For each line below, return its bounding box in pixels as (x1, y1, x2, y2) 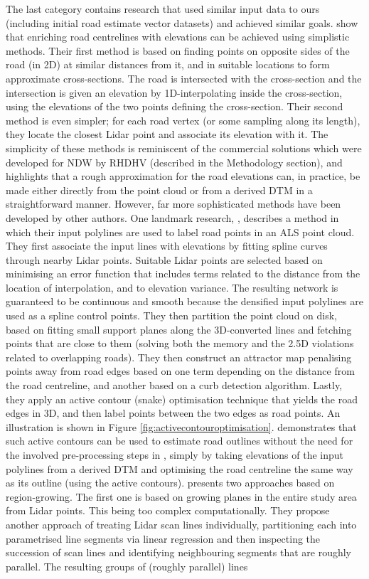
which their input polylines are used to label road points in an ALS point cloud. (6, 224, 355, 239)
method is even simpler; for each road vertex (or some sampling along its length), (6, 112, 360, 127)
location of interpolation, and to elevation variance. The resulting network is (6, 280, 338, 294)
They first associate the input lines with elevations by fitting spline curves (6, 238, 328, 253)
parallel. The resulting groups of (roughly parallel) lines (6, 558, 248, 573)
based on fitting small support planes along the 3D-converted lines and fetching (6, 322, 352, 336)
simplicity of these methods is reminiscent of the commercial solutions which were (6, 140, 362, 155)
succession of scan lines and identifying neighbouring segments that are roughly (6, 545, 352, 560)
